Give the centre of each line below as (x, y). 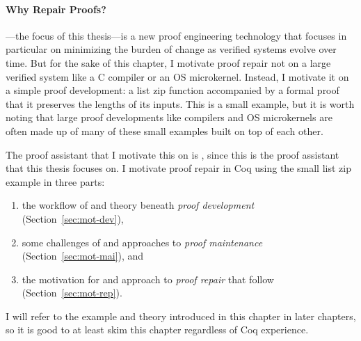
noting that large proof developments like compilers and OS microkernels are (169, 117)
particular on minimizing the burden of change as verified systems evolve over (171, 49)
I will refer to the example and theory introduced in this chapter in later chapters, (181, 316)
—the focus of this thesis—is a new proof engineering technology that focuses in (176, 35)
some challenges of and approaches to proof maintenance (142, 242)
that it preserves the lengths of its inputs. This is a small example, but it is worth (180, 103)
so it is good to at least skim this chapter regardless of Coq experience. (157, 330)
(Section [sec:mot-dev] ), (73, 218)
